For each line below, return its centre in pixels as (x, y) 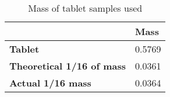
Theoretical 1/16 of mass (68, 66)
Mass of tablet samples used (85, 8)
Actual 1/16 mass (50, 83)
